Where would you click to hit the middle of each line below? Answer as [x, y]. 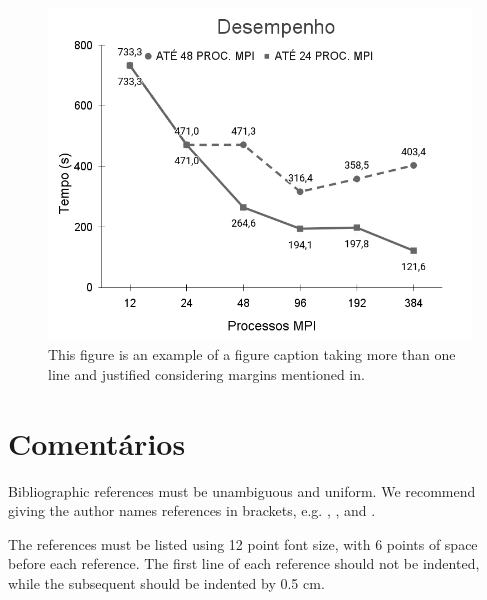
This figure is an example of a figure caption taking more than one [252, 354]
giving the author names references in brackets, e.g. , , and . [192, 510]
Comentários [97, 442]
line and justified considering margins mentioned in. [206, 373]
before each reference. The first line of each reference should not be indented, [244, 563]
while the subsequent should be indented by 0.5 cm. [166, 582]
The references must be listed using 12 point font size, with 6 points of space [243, 543]
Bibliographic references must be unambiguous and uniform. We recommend [242, 490]
